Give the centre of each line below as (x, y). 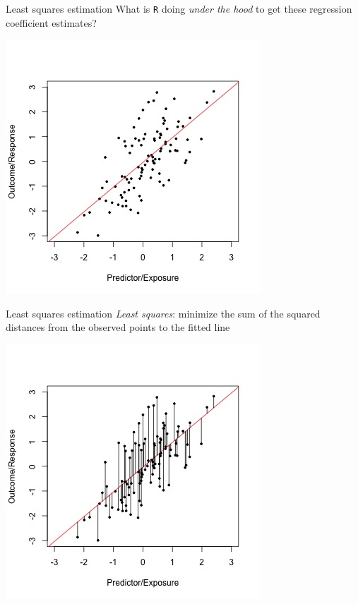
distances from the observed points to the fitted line (118, 327)
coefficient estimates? (51, 22)
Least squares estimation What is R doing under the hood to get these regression (179, 8)
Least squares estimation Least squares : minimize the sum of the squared (163, 313)
